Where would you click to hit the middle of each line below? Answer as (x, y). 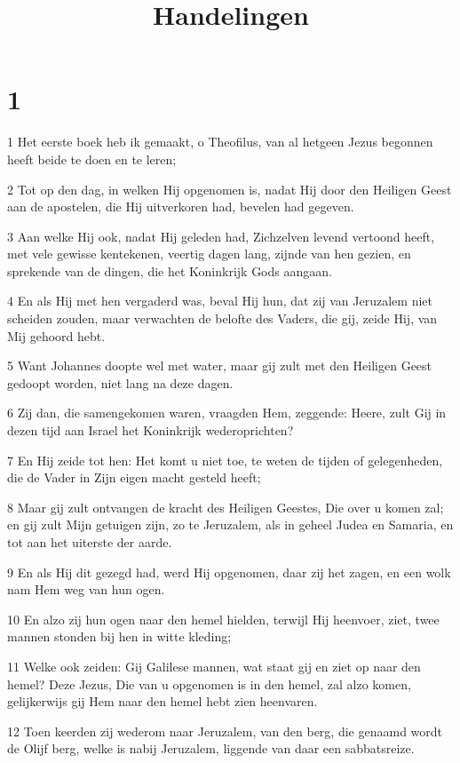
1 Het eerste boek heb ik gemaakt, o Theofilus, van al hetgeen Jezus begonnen (220, 142)
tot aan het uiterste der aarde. (90, 542)
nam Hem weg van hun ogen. (86, 589)
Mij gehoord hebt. (56, 335)
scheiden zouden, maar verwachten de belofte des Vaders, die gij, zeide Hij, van (222, 318)
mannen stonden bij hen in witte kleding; (119, 636)
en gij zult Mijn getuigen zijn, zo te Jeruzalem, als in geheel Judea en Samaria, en (230, 525)
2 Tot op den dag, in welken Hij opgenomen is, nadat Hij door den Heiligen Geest (230, 189)
